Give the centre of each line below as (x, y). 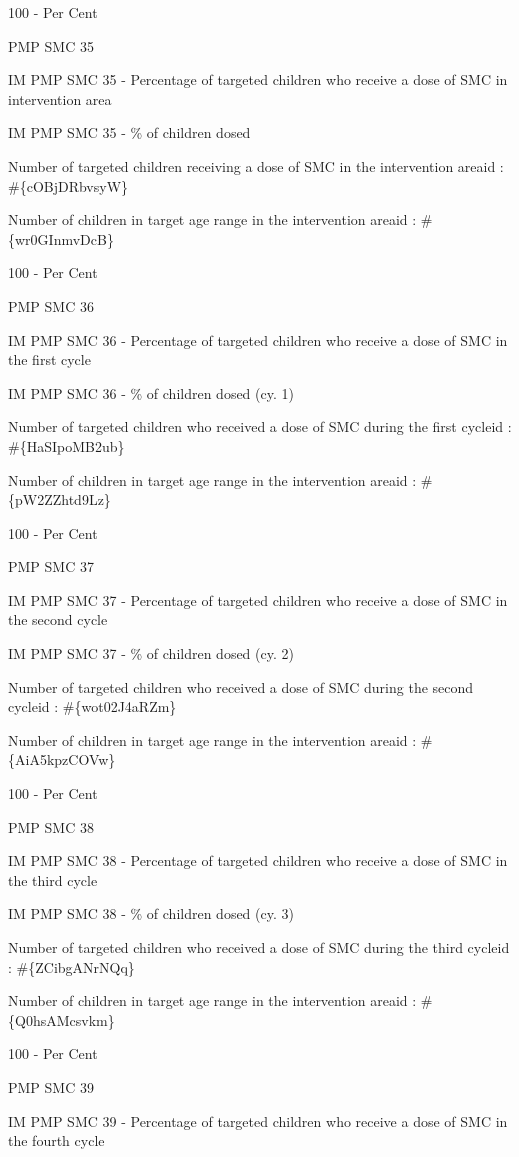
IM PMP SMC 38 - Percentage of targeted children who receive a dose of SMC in (258, 860)
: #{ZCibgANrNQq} (71, 966)
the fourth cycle (56, 1140)
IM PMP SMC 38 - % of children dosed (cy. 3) (151, 913)
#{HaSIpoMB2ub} (66, 445)
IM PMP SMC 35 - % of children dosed (129, 132)
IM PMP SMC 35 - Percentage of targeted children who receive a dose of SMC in (258, 79)
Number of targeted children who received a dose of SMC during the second (241, 686)
